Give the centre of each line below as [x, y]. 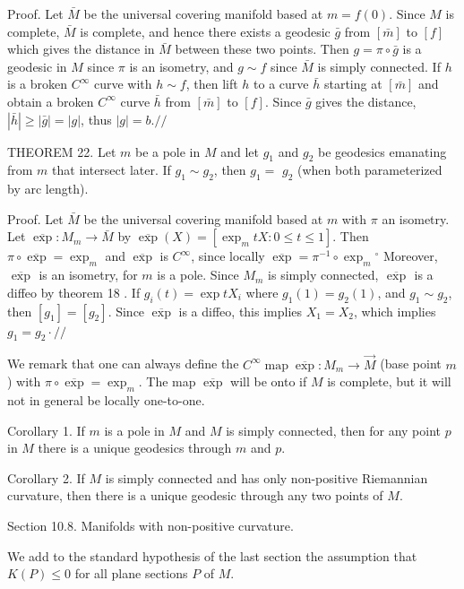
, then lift [212, 84]
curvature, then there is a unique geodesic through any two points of [195, 495]
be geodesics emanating [382, 151]
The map [171, 381]
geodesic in [37, 66]
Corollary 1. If [46, 430]
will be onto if [269, 381]
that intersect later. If [112, 170]
